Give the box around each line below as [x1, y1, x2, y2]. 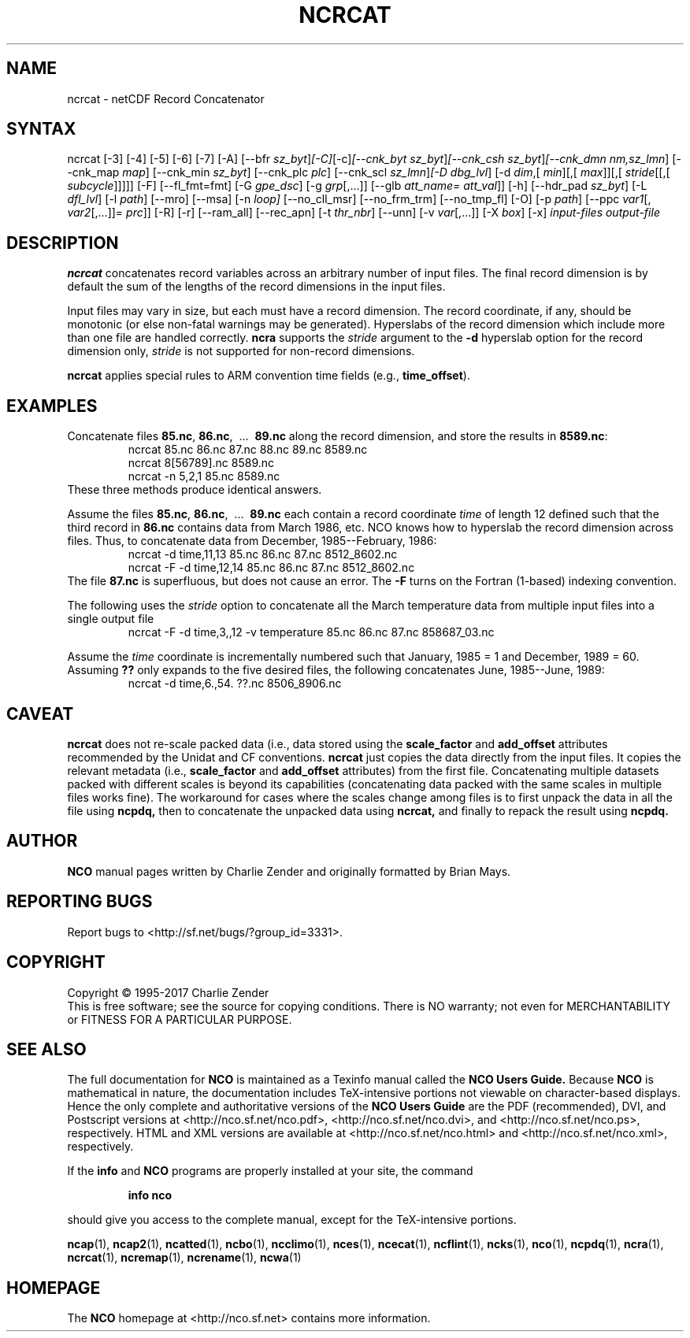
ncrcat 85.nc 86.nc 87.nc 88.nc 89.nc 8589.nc [128, 443, 368, 457]
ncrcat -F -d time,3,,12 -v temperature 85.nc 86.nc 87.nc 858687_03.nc [128, 625, 495, 639]
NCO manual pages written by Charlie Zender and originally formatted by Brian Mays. [67, 864, 511, 878]
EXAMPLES [6, 395, 98, 416]
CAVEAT [6, 703, 74, 724]
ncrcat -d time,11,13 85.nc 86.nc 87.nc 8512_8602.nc [128, 547, 398, 562]
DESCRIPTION [6, 232, 119, 253]
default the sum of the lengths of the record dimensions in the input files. [67, 280, 446, 294]
